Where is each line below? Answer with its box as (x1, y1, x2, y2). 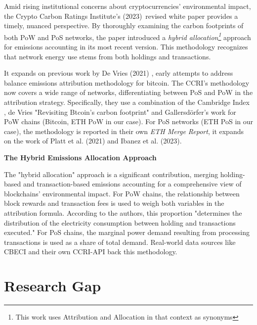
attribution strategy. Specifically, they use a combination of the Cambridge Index (4, 97, 250, 107)
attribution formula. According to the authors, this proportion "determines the (4, 207, 242, 218)
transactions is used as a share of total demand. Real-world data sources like (4, 236, 236, 247)
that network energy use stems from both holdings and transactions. (4, 51, 211, 61)
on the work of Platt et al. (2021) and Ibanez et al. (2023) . (4, 136, 182, 146)
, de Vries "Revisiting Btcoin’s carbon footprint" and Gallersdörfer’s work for (4, 106, 236, 117)
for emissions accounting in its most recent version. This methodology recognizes (4, 42, 248, 52)
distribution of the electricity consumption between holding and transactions (4, 217, 236, 228)
